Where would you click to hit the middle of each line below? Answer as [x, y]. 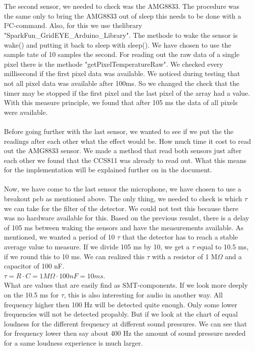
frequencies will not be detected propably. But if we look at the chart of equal [121, 314]
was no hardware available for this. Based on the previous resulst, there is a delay [127, 218]
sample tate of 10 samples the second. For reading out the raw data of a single [122, 54]
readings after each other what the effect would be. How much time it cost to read [127, 141]
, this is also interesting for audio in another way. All [143, 295]
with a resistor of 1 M [185, 256]
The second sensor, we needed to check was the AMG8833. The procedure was [122, 6]
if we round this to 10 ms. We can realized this [74, 256]
